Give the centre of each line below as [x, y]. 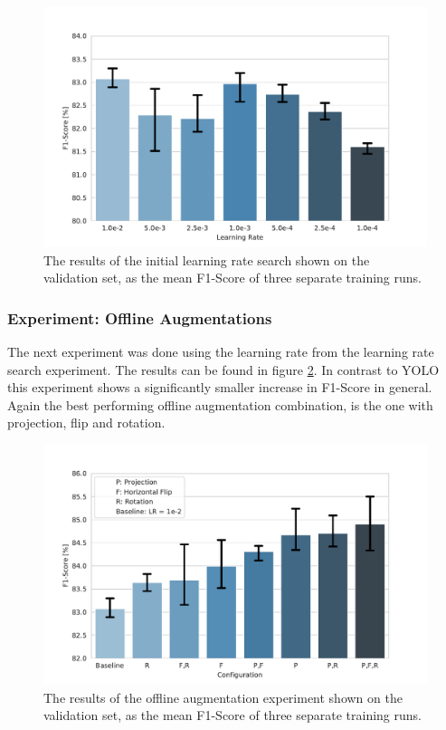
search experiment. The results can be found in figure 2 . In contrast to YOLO [223, 369]
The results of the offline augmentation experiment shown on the [223, 697]
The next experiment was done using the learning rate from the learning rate [221, 351]
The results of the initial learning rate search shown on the [207, 259]
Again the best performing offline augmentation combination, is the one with [220, 404]
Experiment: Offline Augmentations [140, 317]
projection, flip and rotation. [86, 423]
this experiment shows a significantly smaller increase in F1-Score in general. [220, 387]
